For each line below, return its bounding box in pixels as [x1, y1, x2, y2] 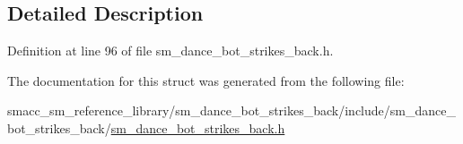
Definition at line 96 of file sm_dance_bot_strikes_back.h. [7, 41, 334, 60]
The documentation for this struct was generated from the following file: [7, 71, 405, 89]
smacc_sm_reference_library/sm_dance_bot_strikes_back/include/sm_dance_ [7, 101, 456, 120]
